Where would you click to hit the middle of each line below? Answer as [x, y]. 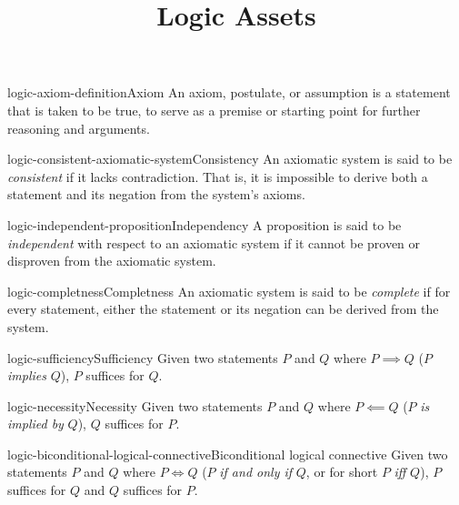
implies [27, 375]
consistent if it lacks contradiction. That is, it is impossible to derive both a [218, 176]
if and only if [256, 472]
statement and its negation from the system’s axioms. [156, 194]
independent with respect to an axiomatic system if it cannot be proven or [214, 242]
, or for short [342, 472]
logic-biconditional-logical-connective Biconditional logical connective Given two [228, 454]
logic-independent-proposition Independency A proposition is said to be [205, 224]
